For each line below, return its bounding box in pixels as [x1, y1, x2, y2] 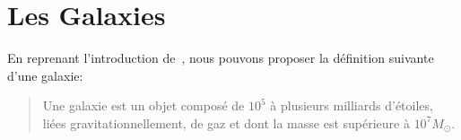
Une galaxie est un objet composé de [42, 96, 245, 115]
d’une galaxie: [7, 66, 83, 84]
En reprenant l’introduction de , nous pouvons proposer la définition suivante [7, 48, 434, 67]
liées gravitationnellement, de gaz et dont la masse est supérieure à [42, 113, 410, 132]
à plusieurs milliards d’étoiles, [270, 96, 433, 115]
